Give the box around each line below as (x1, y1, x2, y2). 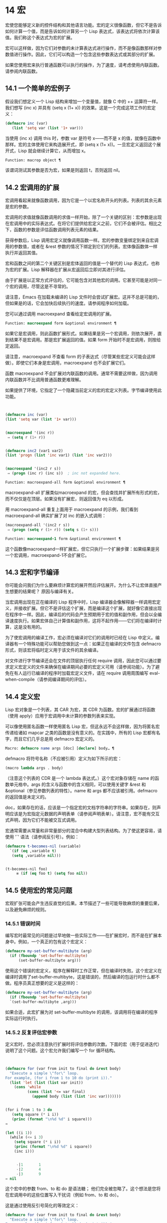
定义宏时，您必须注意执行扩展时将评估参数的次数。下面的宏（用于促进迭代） (5, 1041, 162, 1047)
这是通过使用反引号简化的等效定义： (5, 1203, 80, 1209)
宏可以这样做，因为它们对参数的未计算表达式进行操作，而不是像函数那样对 (5, 45, 158, 51)
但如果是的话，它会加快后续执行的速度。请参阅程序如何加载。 (5, 300, 132, 306)
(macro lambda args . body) (5, 765, 64, 771)
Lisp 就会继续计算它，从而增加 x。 (18, 148, 88, 154)
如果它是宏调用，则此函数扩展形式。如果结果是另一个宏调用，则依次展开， (5, 330, 158, 337)
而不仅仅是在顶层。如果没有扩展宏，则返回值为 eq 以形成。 (5, 495, 126, 501)
